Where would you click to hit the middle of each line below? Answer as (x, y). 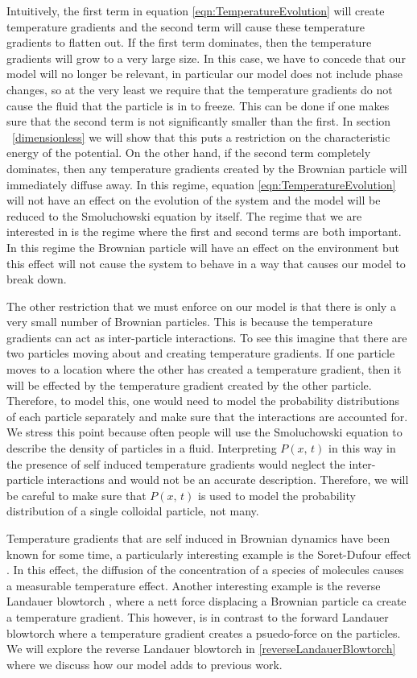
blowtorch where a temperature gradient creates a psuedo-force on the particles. (204, 633)
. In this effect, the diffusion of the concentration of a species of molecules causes (205, 570)
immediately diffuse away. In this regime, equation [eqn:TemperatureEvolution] (201, 184)
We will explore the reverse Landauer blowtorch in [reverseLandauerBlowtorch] (201, 649)
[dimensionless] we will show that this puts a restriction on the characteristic (201, 136)
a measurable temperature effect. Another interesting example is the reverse (194, 585)
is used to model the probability (277, 495)
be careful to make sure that (76, 495)
